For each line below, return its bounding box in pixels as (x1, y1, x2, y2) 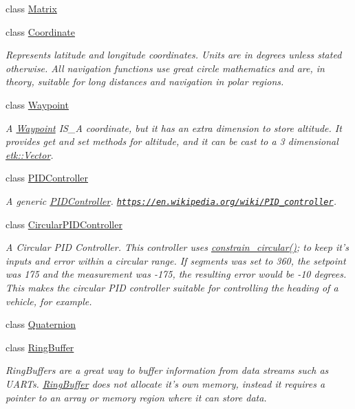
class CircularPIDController (6, 217, 122, 231)
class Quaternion (6, 317, 76, 331)
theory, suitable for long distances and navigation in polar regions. (6, 74, 284, 89)
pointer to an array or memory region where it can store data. (6, 390, 267, 404)
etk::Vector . (6, 147, 54, 162)
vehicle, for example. (6, 294, 92, 308)
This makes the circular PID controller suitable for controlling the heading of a (6, 280, 338, 294)
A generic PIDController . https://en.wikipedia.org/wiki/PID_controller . (6, 193, 336, 208)
